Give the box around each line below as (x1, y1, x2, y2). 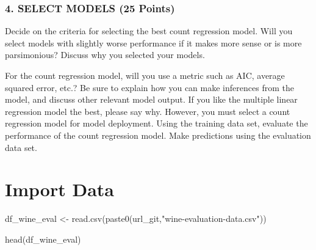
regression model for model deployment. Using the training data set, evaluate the (5, 117, 308, 130)
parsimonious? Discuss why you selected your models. (5, 48, 205, 61)
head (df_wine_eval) (5, 232, 81, 245)
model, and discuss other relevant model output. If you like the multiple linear (5, 93, 298, 106)
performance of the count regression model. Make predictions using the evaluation (5, 128, 311, 141)
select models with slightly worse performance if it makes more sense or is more (5, 36, 302, 49)
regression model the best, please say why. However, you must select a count (5, 105, 290, 117)
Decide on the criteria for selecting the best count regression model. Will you (5, 24, 293, 37)
